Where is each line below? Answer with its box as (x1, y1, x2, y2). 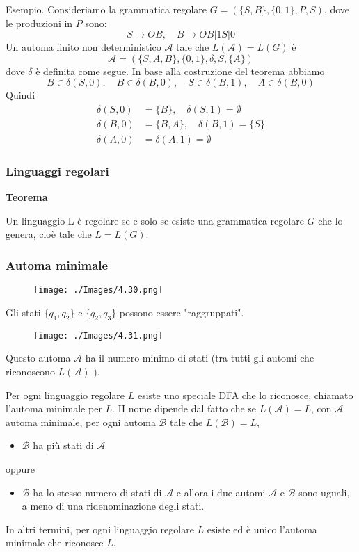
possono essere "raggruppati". (119, 305, 244, 319)
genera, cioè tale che (6, 227, 92, 241)
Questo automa (6, 350, 71, 365)
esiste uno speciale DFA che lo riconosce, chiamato (137, 387, 353, 402)
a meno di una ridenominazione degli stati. (22, 498, 205, 513)
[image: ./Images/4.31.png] (33, 330, 163, 341)
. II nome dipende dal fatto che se (112, 401, 257, 416)
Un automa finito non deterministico (6, 40, 161, 54)
